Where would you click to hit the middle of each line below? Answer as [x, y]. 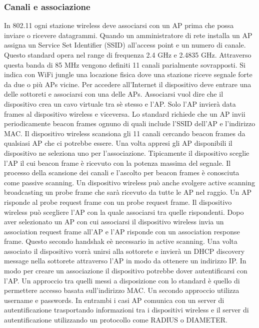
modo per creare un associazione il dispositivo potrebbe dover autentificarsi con [126, 271]
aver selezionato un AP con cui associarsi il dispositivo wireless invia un [114, 222]
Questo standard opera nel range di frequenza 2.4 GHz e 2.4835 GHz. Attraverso [128, 55]
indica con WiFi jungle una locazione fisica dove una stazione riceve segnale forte [128, 74]
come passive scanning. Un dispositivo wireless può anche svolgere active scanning [129, 182]
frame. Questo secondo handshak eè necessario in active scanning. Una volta [121, 241]
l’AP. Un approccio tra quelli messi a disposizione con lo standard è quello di [122, 280]
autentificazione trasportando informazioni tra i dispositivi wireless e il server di [126, 310]
